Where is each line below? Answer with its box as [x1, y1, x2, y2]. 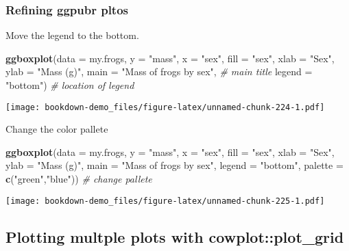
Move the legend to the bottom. [5, 28, 139, 42]
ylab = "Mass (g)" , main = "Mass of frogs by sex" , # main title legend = [5, 64, 313, 79]
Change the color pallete [5, 122, 108, 136]
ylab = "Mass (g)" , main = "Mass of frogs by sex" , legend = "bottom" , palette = [5, 158, 344, 172]
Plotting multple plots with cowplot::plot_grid [5, 226, 344, 247]
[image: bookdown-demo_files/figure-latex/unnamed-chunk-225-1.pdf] [5, 196, 325, 206]
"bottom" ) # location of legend [5, 78, 134, 92]
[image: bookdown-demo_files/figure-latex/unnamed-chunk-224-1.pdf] [5, 102, 325, 112]
